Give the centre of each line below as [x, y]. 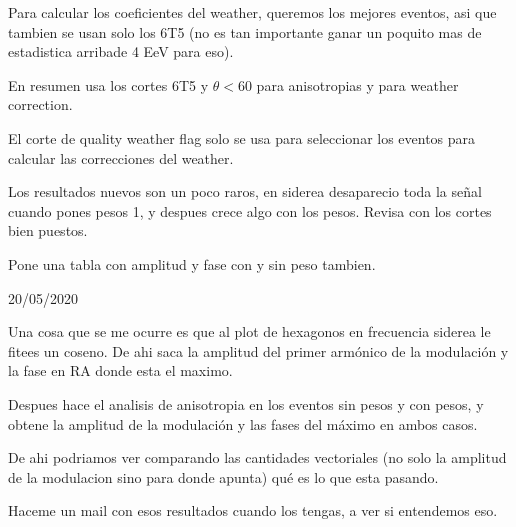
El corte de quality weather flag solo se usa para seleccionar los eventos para [242, 137]
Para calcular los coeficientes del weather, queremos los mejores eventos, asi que [252, 12]
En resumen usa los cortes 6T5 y [108, 84]
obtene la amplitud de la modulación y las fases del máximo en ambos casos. [243, 423]
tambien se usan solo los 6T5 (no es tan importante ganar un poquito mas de [245, 31]
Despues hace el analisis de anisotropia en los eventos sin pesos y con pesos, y [246, 403]
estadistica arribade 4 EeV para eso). [121, 51]
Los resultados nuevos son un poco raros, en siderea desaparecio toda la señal [245, 191]
